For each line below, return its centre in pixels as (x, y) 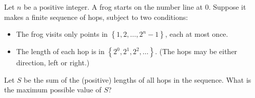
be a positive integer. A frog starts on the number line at (113, 7)
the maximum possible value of (53, 90)
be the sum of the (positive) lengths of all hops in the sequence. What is (138, 79)
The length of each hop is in (60, 51)
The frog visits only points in (62, 34)
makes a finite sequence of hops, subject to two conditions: (96, 17)
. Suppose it (227, 7)
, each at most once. (197, 34)
